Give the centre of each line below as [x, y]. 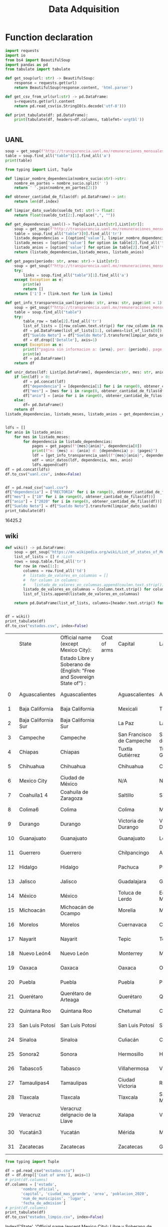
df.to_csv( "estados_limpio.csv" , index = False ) [54, 1217]
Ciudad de [72, 778]
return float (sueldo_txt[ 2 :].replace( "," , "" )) [64, 215]
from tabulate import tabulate [38, 69]
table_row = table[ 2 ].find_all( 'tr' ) [62, 321]
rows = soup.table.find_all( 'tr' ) [50, 561]
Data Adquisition [84, 9]
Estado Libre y [77, 658]
